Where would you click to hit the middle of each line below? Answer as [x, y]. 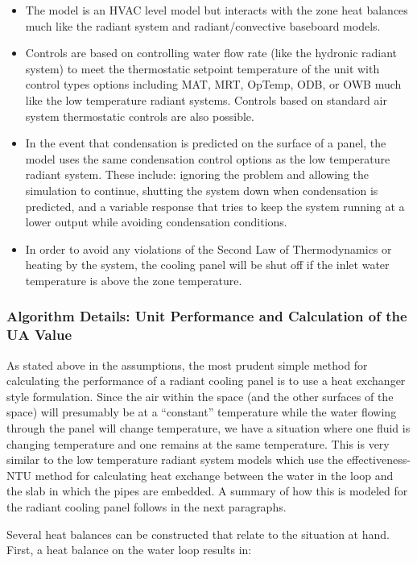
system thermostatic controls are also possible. [140, 116]
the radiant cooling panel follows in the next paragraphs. [147, 506]
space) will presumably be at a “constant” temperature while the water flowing [202, 412]
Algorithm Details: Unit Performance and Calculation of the [207, 316]
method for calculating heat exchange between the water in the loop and [214, 475]
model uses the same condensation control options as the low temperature [208, 158]
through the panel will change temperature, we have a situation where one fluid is [208, 428]
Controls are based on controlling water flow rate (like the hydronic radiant [211, 53]
